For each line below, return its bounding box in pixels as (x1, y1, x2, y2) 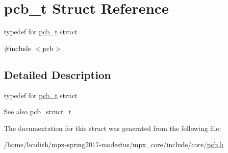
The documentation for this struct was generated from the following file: (4, 123, 221, 133)
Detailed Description (4, 67, 111, 82)
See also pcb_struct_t (4, 106, 72, 117)
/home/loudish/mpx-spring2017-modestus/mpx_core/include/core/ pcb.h (4, 139, 224, 150)
